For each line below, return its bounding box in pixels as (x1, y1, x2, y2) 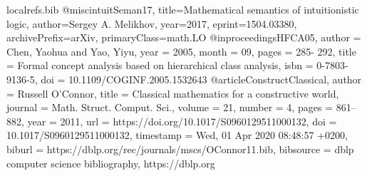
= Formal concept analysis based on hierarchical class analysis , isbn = (6, 58, 314, 73)
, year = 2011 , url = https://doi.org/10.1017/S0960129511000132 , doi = (21, 113, 337, 128)
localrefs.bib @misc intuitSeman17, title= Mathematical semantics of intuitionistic (6, 2, 359, 16)
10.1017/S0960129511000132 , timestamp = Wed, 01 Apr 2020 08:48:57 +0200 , (6, 128, 348, 143)
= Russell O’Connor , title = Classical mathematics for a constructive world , (6, 86, 339, 100)
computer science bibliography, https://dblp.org (6, 155, 215, 170)
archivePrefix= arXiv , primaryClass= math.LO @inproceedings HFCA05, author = (6, 30, 361, 45)
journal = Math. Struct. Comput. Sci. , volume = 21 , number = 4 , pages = (6, 100, 333, 115)
